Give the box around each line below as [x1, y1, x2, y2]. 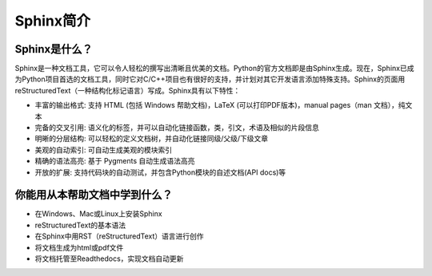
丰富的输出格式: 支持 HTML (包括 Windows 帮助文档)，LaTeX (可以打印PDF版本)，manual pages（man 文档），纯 [34, 101, 406, 110]
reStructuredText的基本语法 [34, 220, 126, 230]
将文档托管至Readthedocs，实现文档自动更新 [34, 254, 184, 263]
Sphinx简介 [14, 12, 91, 30]
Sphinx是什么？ [14, 42, 94, 56]
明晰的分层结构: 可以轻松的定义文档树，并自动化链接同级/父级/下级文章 [34, 134, 269, 144]
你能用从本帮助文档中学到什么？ [14, 188, 173, 202]
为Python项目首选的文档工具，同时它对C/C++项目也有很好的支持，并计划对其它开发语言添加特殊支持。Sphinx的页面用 [14, 74, 406, 84]
